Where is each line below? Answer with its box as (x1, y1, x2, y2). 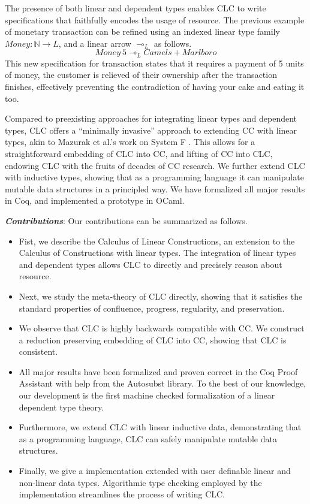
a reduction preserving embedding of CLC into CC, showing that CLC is (19, 333, 287, 346)
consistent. (19, 345, 58, 358)
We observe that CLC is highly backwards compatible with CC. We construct (19, 322, 305, 334)
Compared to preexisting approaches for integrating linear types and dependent (5, 112, 297, 125)
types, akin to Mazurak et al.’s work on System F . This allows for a (5, 135, 255, 148)
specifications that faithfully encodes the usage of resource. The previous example (5, 13, 305, 26)
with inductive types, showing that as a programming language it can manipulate (5, 171, 304, 183)
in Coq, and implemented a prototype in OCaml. (5, 194, 185, 207)
